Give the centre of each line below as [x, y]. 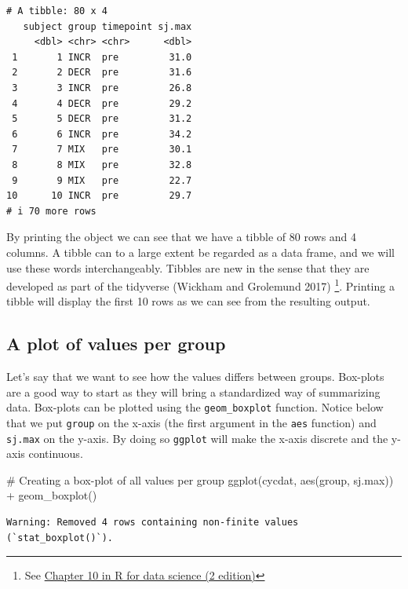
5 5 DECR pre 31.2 [102, 119]
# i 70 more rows [51, 211]
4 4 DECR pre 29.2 [102, 103]
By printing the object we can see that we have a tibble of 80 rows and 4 [182, 237]
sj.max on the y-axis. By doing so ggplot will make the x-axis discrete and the [197, 438]
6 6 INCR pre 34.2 [102, 134]
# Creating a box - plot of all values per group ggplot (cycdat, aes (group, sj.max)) [200, 479]
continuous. [56, 454]
